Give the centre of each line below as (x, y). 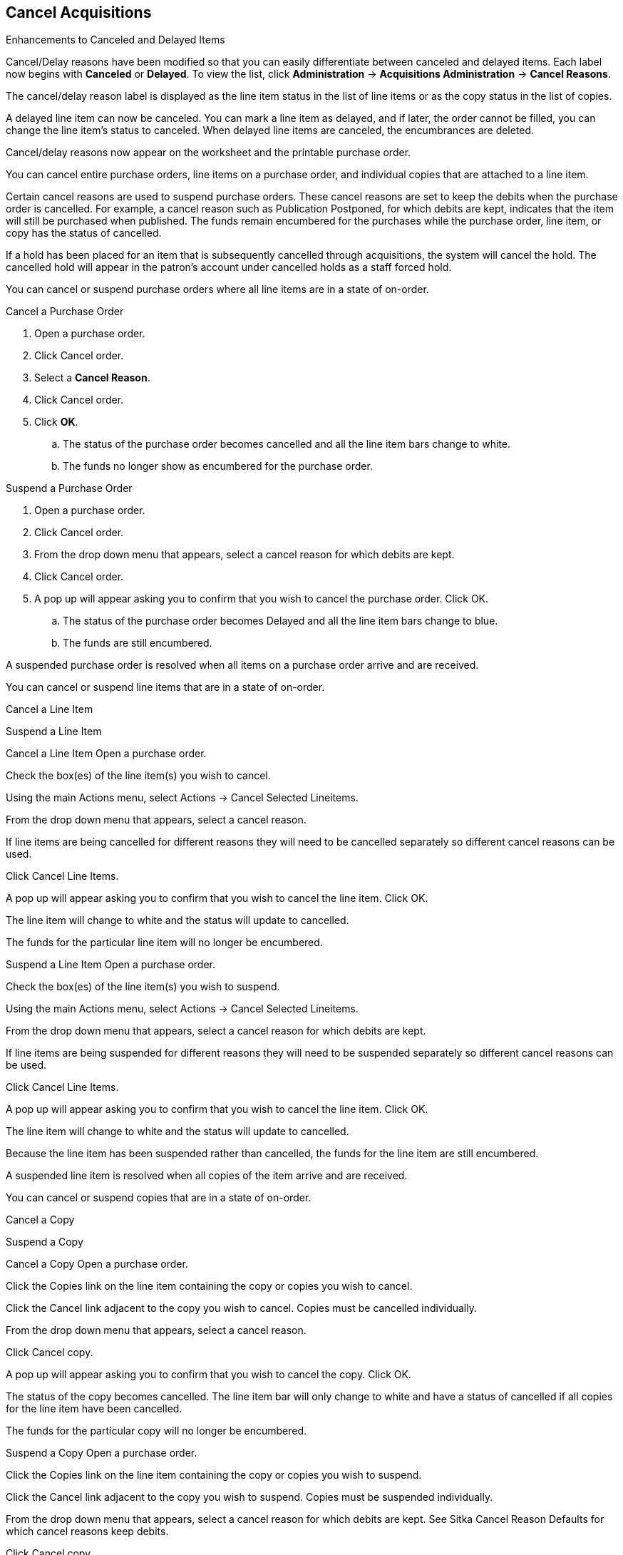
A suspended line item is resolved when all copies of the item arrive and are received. (207, 1176)
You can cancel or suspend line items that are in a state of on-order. (165, 687)
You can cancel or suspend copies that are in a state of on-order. (159, 1198)
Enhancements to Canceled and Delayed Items (115, 40)
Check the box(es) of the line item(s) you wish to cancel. (138, 776)
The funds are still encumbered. (138, 643)
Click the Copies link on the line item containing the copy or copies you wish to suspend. (214, 1475)
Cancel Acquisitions (79, 12)
